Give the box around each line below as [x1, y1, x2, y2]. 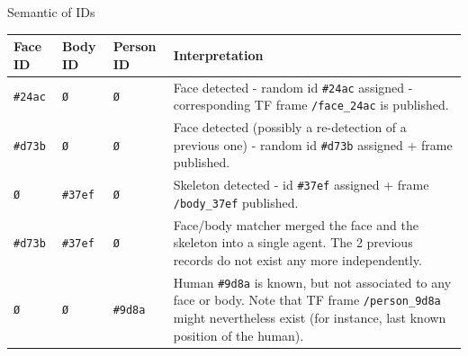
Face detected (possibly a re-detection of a [173, 118, 407, 137]
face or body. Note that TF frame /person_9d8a [173, 290, 441, 309]
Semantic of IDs [7, 3, 95, 21]
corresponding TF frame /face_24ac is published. [173, 95, 449, 114]
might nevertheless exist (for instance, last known [173, 308, 446, 327]
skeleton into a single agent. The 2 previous [173, 233, 413, 252]
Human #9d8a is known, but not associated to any [173, 272, 452, 291]
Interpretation [173, 45, 264, 64]
